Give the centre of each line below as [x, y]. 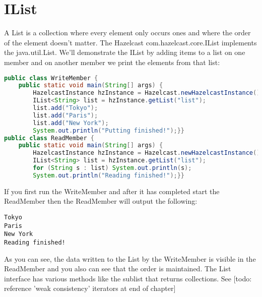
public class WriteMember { [51, 78]
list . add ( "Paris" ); [65, 115]
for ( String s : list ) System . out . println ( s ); [112, 168]
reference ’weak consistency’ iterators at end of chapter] [90, 288]
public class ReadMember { [49, 138]
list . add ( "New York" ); [71, 123]
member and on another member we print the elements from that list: [112, 62]
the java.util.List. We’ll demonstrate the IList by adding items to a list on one [125, 52]
